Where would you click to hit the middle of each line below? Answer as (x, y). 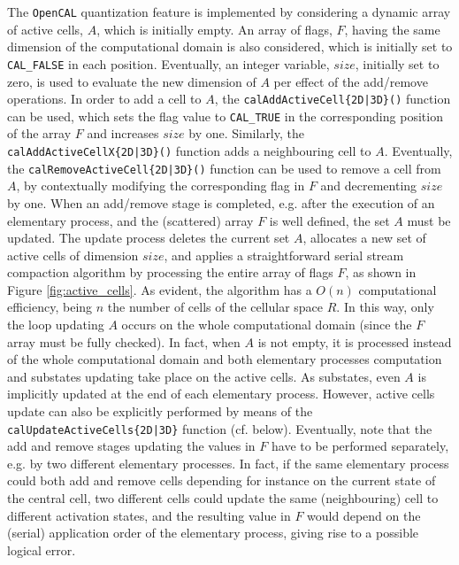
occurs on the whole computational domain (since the (267, 325)
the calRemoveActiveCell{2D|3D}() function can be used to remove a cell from (224, 168)
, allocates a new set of (364, 238)
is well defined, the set (329, 220)
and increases (123, 133)
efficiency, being (50, 307)
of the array (39, 133)
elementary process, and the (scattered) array (130, 220)
